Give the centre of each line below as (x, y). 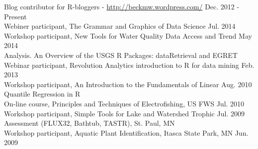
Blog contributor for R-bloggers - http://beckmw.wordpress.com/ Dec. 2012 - (122, 6)
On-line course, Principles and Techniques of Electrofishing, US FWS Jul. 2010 (124, 103)
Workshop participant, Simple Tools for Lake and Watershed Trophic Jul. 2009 (124, 113)
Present (15, 16)
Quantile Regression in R (42, 94)
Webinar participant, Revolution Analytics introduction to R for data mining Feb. (129, 65)
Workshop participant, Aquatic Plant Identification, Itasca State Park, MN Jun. (126, 132)
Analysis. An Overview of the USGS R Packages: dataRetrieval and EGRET (121, 55)
